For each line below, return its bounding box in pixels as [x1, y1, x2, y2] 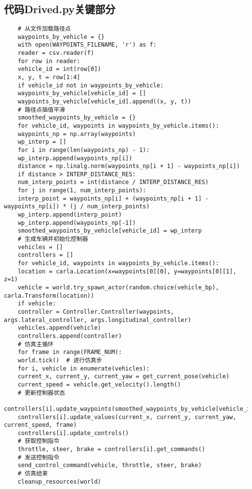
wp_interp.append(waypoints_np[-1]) [17, 219, 136, 226]
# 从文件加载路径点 [17, 25, 71, 32]
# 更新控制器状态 [17, 389, 65, 396]
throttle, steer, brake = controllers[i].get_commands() [17, 446, 205, 453]
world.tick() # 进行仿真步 [17, 356, 102, 364]
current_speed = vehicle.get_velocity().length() [17, 381, 181, 388]
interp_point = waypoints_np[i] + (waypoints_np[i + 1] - [17, 195, 209, 202]
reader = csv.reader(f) [17, 49, 94, 56]
